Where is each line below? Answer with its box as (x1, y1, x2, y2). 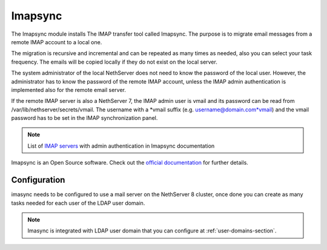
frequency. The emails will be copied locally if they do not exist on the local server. (11, 58, 217, 65)
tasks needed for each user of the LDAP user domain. (11, 199, 145, 206)
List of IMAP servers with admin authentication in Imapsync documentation (27, 142, 215, 150)
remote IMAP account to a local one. (11, 38, 102, 45)
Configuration (11, 175, 65, 185)
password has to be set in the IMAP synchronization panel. (11, 114, 158, 122)
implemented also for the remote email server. (11, 86, 127, 93)
